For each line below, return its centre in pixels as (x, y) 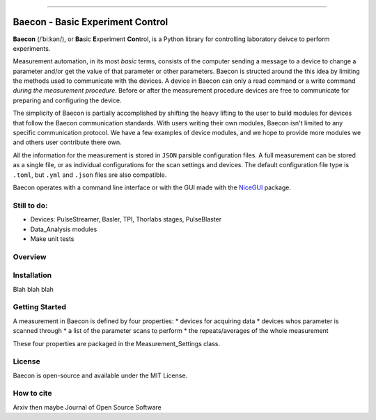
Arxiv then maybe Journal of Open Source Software (87, 407)
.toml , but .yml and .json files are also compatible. (90, 175)
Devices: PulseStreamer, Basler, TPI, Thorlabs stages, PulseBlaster (126, 219)
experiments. (32, 48)
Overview (30, 256)
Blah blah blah (33, 289)
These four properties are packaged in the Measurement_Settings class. (117, 343)
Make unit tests (52, 239)
